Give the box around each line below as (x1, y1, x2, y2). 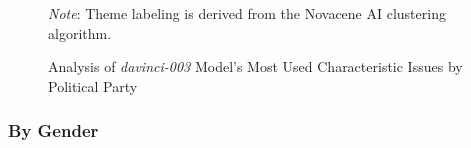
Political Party (48, 75, 138, 96)
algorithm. (48, 22, 112, 43)
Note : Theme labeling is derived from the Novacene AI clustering (48, 3, 446, 23)
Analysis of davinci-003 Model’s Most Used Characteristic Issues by (48, 56, 463, 77)
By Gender (8, 118, 99, 143)
